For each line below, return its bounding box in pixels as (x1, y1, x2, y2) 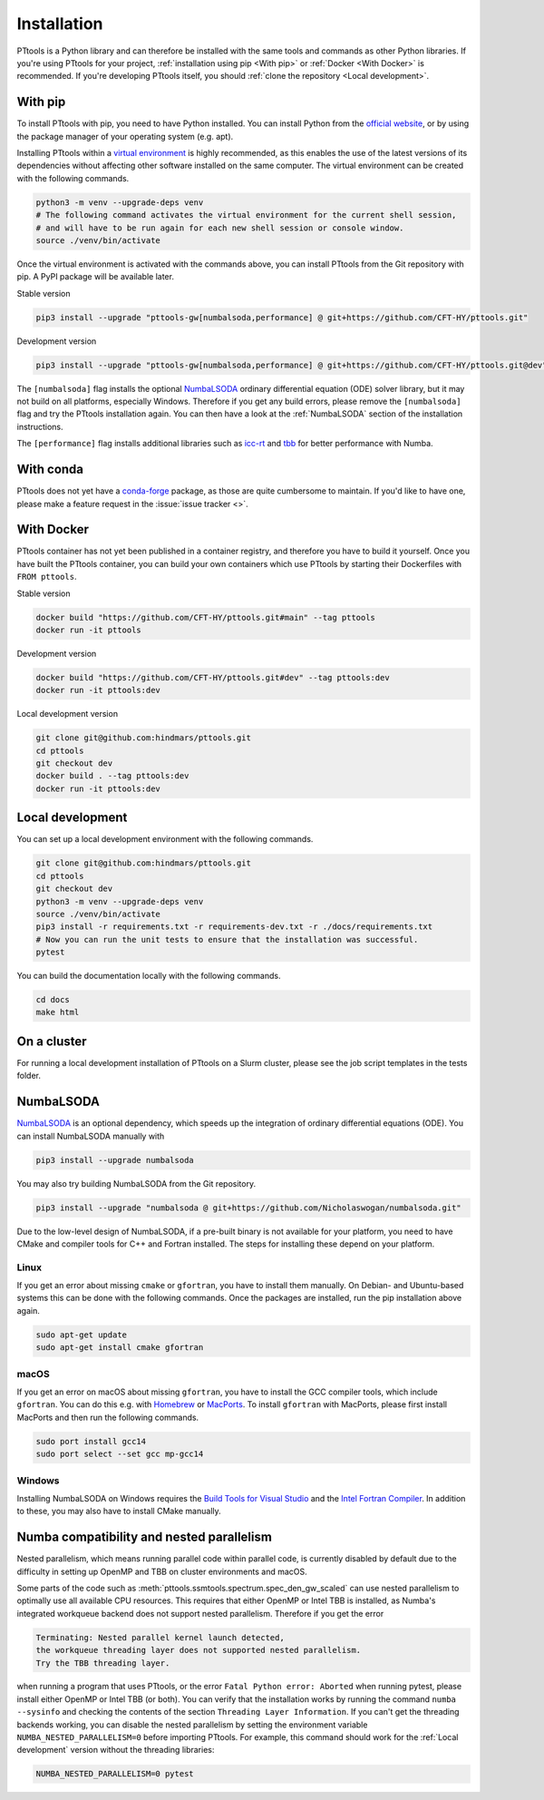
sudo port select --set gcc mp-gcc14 (35, 1449, 204, 1460)
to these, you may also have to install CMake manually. (16, 1506, 221, 1517)
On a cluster (16, 1033, 87, 1049)
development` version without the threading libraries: (16, 1745, 215, 1756)
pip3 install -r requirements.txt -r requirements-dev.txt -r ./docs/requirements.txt (35, 922, 433, 932)
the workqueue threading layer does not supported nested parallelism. (35, 1645, 362, 1656)
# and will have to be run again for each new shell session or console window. (35, 222, 404, 233)
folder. (16, 1071, 41, 1081)
